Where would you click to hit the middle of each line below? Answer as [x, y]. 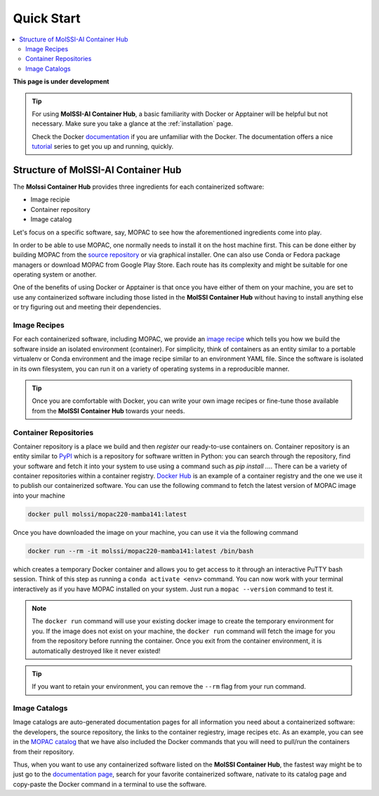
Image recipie [50, 199]
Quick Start [47, 18]
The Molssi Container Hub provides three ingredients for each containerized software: [139, 187]
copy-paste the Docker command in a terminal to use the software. [110, 784]
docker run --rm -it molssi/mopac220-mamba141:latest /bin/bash [141, 551]
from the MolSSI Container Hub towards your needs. [108, 411]
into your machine [39, 496]
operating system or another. [55, 274]
